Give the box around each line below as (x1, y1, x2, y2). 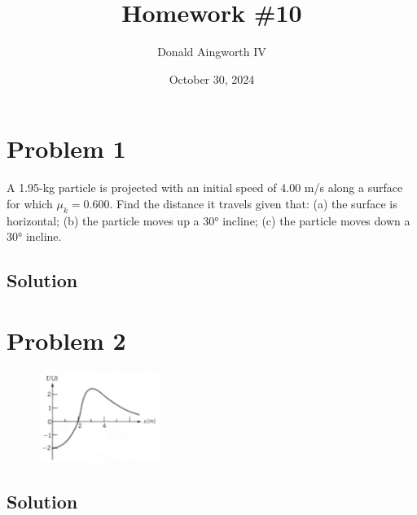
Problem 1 (7, 132, 126, 165)
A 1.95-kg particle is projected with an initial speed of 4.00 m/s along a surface (7, 179, 403, 196)
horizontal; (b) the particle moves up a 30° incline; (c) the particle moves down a (7, 212, 410, 229)
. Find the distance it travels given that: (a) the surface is (109, 194, 397, 212)
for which (7, 194, 53, 212)
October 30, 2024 (169, 70, 255, 87)
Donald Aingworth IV (157, 43, 266, 60)
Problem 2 (7, 323, 126, 356)
